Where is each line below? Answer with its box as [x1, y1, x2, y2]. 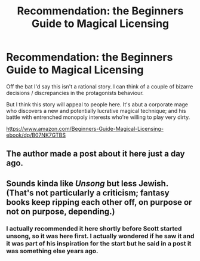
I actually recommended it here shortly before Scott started [6, 224, 182, 232]
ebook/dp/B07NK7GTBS [6, 131, 66, 139]
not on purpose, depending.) [6, 206, 115, 216]
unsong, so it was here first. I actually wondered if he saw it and [6, 232, 195, 240]
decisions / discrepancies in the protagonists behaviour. [6, 89, 144, 96]
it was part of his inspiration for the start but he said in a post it [6, 239, 192, 247]
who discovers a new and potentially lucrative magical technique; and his [6, 107, 186, 114]
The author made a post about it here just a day [6, 149, 185, 159]
